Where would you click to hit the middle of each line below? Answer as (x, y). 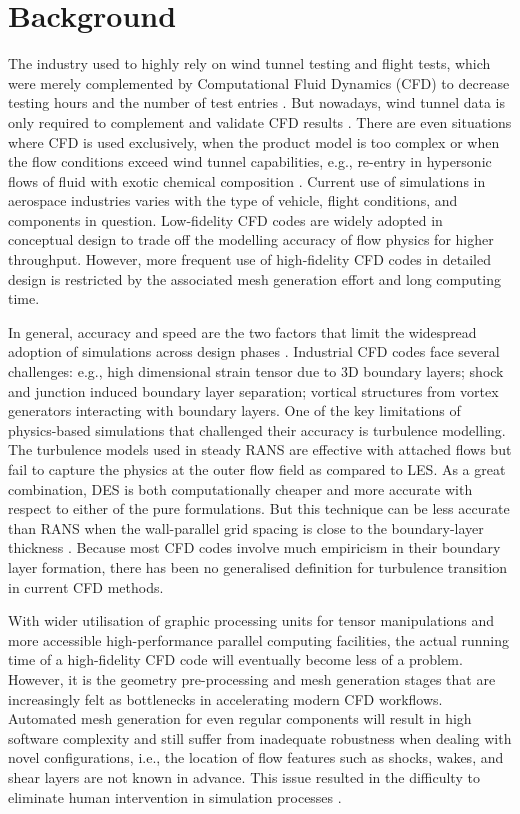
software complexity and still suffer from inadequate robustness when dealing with (260, 737)
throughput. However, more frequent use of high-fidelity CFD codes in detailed (249, 259)
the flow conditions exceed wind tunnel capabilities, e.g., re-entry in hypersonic (250, 161)
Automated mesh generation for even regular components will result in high (240, 718)
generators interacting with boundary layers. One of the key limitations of (234, 410)
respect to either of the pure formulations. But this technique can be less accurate (259, 508)
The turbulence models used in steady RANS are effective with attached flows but (260, 449)
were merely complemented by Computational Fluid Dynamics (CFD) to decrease (259, 82)
